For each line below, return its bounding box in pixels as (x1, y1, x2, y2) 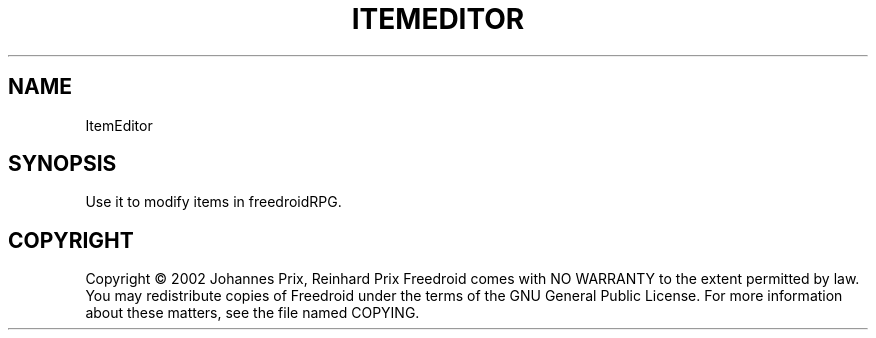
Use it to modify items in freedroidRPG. (85, 193, 342, 211)
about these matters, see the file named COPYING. (85, 304, 420, 322)
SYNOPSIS (8, 151, 117, 177)
